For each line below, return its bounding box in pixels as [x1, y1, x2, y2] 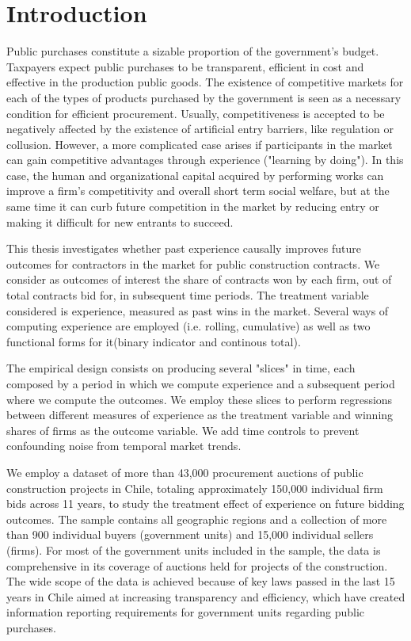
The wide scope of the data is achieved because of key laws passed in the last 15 [6, 573, 395, 589]
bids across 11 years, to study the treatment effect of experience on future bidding [6, 495, 405, 512]
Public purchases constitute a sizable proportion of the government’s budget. [6, 43, 379, 59]
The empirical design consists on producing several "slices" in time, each [6, 360, 356, 376]
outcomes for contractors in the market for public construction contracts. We [6, 255, 380, 272]
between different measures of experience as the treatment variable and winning [6, 406, 394, 423]
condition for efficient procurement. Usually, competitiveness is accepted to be [6, 105, 385, 121]
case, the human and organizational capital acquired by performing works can [6, 166, 384, 183]
